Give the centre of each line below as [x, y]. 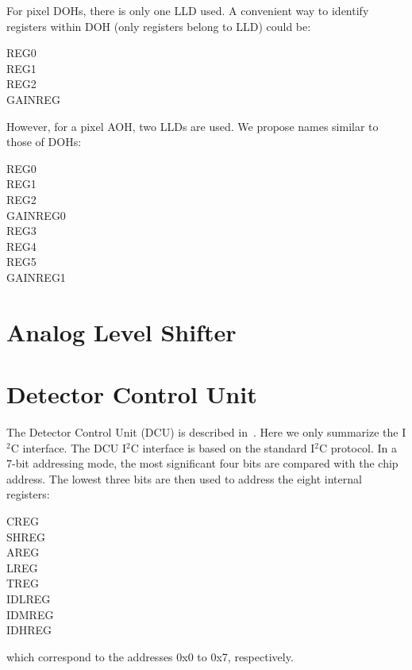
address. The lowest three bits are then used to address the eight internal [184, 478]
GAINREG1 [36, 277]
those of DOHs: [44, 142]
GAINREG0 [36, 215]
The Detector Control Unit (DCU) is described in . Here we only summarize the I [206, 432]
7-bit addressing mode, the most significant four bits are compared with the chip [202, 463]
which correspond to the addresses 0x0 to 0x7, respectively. [150, 656]
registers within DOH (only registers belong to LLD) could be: [159, 26]
